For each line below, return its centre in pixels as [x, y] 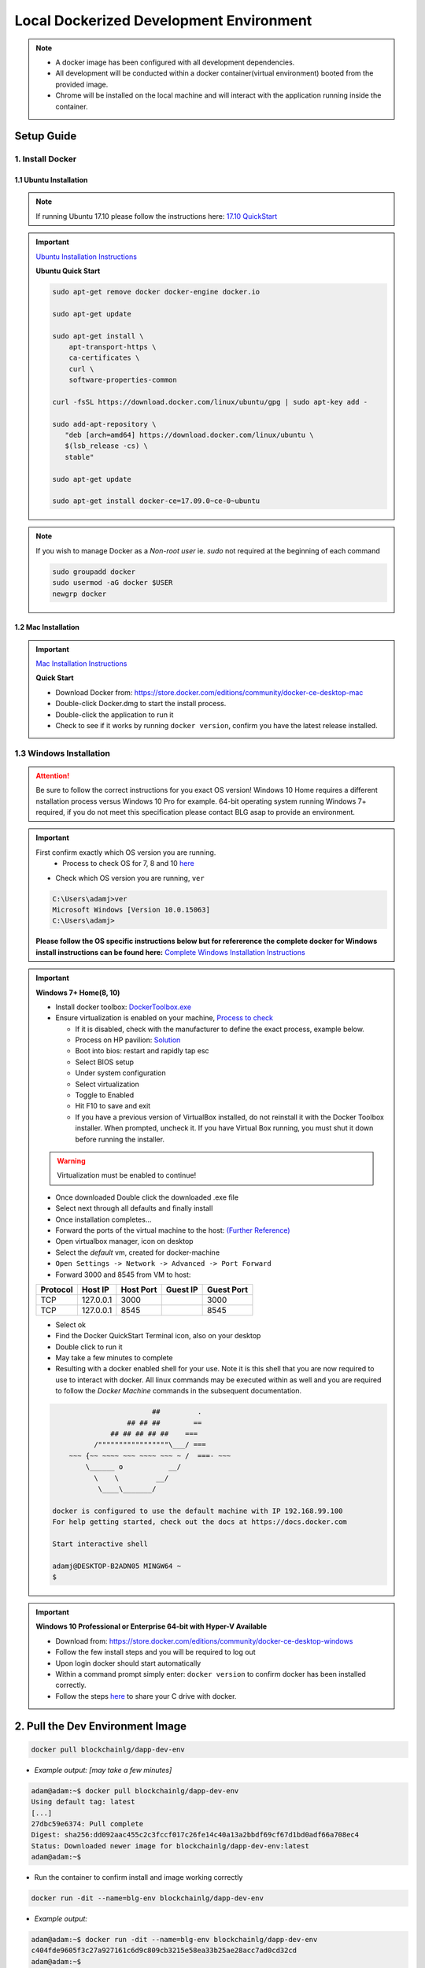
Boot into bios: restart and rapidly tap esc [142, 1051]
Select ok [71, 1324]
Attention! [53, 775]
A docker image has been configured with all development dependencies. [175, 62]
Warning [71, 1160]
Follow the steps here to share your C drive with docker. [146, 1696]
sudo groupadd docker [94, 572]
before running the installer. [120, 1139]
